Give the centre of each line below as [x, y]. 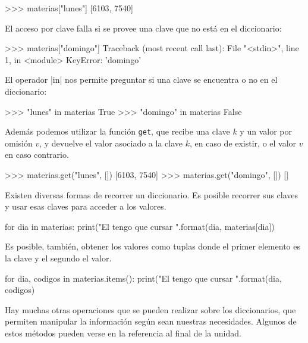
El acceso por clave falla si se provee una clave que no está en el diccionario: [143, 28]
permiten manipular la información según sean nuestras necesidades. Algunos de [151, 321]
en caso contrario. [37, 155]
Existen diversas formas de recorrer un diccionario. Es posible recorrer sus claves [152, 194]
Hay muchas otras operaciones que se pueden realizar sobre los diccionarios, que [150, 309]
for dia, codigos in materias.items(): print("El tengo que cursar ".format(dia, [143, 278]
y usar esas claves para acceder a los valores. [86, 206]
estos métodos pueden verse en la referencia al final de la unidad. [123, 333]
